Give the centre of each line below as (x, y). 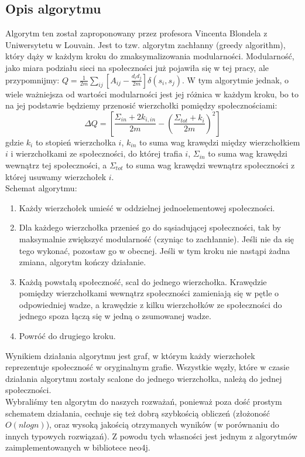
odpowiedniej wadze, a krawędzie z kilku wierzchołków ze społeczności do (150, 304)
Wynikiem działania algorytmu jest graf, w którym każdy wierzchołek (130, 355)
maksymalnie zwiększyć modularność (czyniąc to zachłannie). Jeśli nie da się (157, 238)
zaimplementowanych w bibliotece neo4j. (78, 447)
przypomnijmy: (32, 79)
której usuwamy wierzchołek (56, 176)
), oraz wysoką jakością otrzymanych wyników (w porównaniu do (162, 424)
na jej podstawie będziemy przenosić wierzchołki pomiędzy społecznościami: (141, 105)
